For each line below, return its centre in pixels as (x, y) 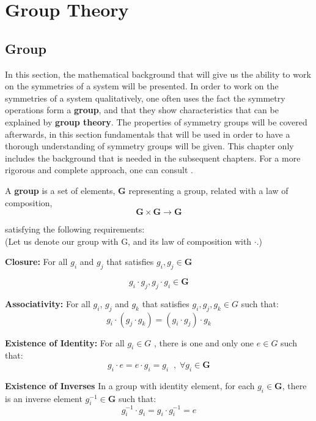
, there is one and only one (204, 342)
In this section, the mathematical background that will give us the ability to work (158, 74)
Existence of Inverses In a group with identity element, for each (130, 385)
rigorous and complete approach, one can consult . (99, 170)
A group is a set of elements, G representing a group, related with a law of (147, 190)
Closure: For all (36, 262)
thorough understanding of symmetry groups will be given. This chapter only (149, 146)
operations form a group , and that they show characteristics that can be (142, 110)
